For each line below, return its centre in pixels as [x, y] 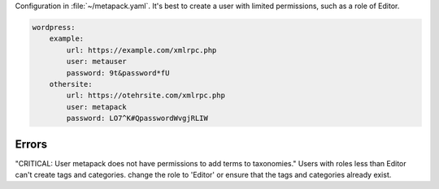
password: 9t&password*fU [118, 73]
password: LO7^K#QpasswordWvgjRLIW [137, 118]
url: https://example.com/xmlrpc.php [141, 50]
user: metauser [97, 62]
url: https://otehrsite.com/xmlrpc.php [146, 96]
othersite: [71, 84]
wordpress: [54, 27]
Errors [31, 144]
